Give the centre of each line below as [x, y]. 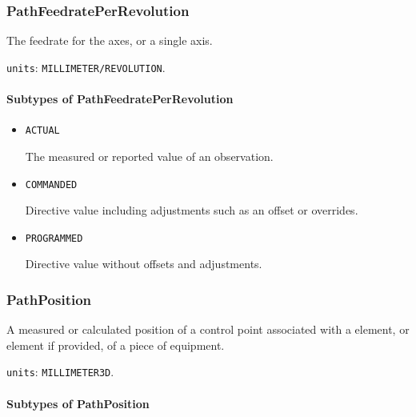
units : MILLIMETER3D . [60, 372]
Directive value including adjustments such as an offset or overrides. [192, 210]
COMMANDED [51, 184]
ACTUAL [42, 131]
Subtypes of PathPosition [78, 403]
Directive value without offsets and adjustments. [144, 264]
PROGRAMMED [54, 238]
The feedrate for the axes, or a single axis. [110, 40]
